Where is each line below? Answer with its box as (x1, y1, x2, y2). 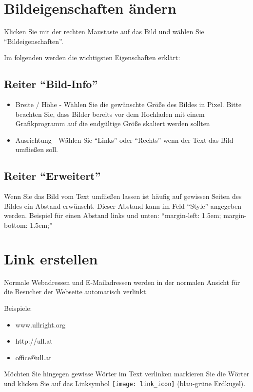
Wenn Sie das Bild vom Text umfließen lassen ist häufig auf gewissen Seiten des (4, 191, 242, 201)
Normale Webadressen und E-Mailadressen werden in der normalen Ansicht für (4, 277, 240, 287)
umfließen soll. (15, 144, 58, 154)
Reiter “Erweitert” (4, 168, 101, 183)
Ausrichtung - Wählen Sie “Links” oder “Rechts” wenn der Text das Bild (15, 134, 234, 145)
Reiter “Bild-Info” (4, 76, 98, 91)
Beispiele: (4, 303, 32, 313)
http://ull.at (15, 336, 53, 346)
